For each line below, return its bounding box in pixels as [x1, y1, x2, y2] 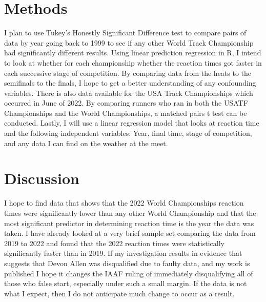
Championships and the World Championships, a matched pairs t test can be [4, 107, 247, 118]
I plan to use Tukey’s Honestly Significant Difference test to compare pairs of [4, 27, 247, 38]
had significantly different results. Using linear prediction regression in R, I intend [4, 47, 261, 58]
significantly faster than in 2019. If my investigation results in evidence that [4, 248, 242, 258]
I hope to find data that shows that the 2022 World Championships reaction [4, 197, 244, 208]
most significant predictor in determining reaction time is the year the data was [4, 217, 254, 228]
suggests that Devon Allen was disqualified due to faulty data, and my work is [4, 257, 250, 268]
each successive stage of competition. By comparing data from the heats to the [4, 67, 252, 78]
